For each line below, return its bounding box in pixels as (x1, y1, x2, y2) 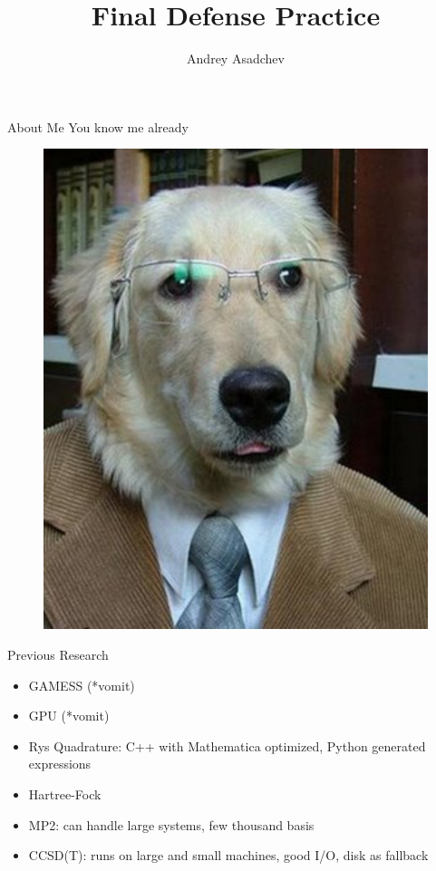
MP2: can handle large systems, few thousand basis (28, 815, 315, 834)
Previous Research (7, 645, 109, 664)
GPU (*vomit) (28, 706, 110, 725)
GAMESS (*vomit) (28, 675, 135, 694)
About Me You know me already (7, 117, 189, 136)
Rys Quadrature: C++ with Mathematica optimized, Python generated (28, 736, 426, 755)
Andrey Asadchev (187, 49, 285, 68)
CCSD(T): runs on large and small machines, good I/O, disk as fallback (28, 846, 429, 865)
